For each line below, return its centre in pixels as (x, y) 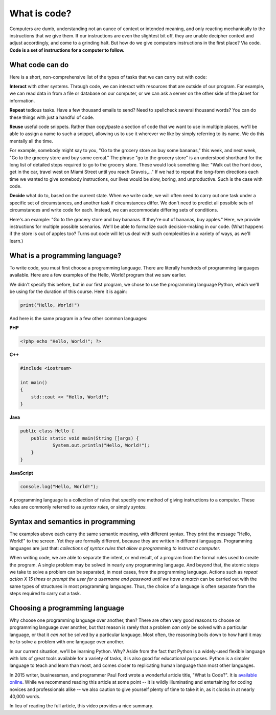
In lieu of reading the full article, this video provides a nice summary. (81, 706)
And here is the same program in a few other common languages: (78, 318)
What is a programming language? (65, 255)
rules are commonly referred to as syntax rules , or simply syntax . (78, 507)
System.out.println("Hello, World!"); (101, 445)
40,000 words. (25, 696)
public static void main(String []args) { (85, 438)
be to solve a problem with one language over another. (67, 642)
